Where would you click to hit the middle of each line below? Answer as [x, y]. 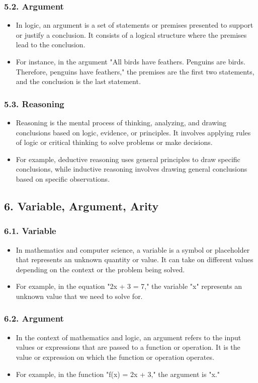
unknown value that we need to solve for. [79, 296]
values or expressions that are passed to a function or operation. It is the [128, 347]
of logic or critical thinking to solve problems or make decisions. [114, 142]
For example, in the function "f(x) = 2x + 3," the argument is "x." [118, 374]
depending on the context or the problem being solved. [100, 269]
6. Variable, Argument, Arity [81, 206]
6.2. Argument [34, 318]
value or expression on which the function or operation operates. [115, 357]
